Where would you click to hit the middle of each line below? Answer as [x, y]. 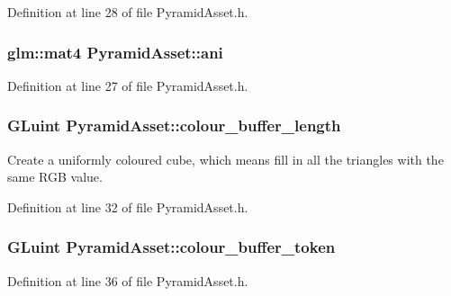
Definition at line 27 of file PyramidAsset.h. [128, 85]
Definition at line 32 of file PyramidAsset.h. [128, 206]
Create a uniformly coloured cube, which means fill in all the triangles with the [225, 159]
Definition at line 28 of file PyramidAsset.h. [128, 12]
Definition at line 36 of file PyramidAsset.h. [128, 280]
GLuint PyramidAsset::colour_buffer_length [174, 126]
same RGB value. [55, 177]
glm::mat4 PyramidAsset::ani [115, 52]
